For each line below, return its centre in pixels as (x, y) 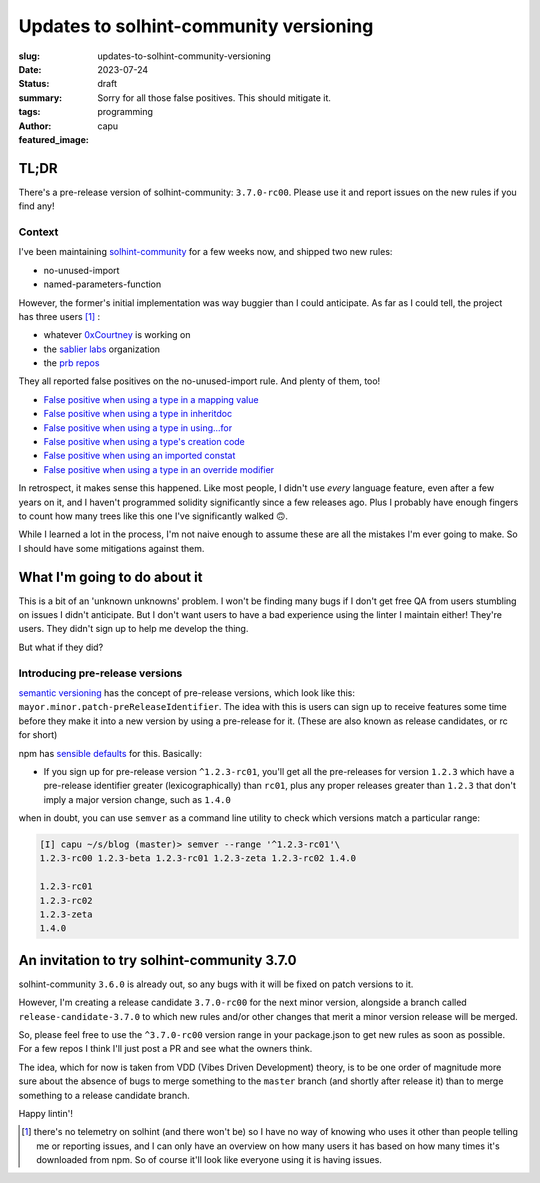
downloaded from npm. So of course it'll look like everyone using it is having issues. (209, 1160)
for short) (38, 735)
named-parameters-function (102, 284)
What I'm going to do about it (110, 576)
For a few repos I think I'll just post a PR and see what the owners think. (165, 1049)
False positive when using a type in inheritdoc (138, 414)
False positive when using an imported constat (139, 456)
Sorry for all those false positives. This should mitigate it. (214, 97)
